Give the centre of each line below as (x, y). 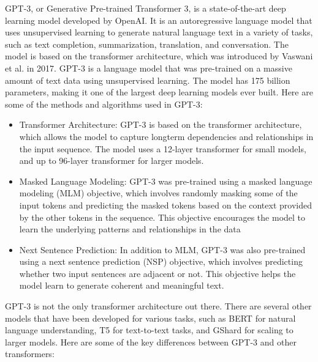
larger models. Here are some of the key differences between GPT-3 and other (151, 342)
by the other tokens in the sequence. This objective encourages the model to (162, 217)
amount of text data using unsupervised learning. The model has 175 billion (148, 80)
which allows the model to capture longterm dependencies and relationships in (166, 136)
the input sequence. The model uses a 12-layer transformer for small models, (163, 148)
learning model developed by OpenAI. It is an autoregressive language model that (159, 20)
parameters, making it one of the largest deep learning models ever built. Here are (159, 92)
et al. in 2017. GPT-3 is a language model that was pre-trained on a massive (149, 68)
